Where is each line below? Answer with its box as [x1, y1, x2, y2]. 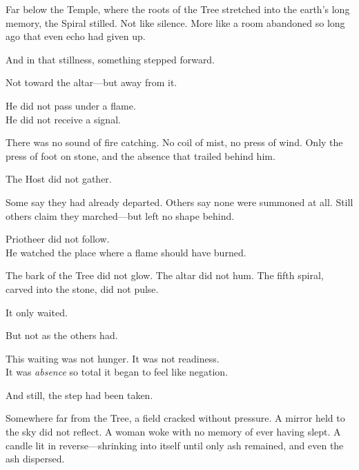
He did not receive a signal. [6, 112, 121, 126]
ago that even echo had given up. [6, 29, 146, 43]
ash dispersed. [6, 451, 65, 466]
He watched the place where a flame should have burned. [6, 245, 246, 259]
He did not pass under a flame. [6, 98, 136, 112]
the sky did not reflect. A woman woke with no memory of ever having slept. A [6, 425, 341, 439]
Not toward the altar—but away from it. [6, 75, 177, 90]
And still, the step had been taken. [6, 387, 153, 402]
